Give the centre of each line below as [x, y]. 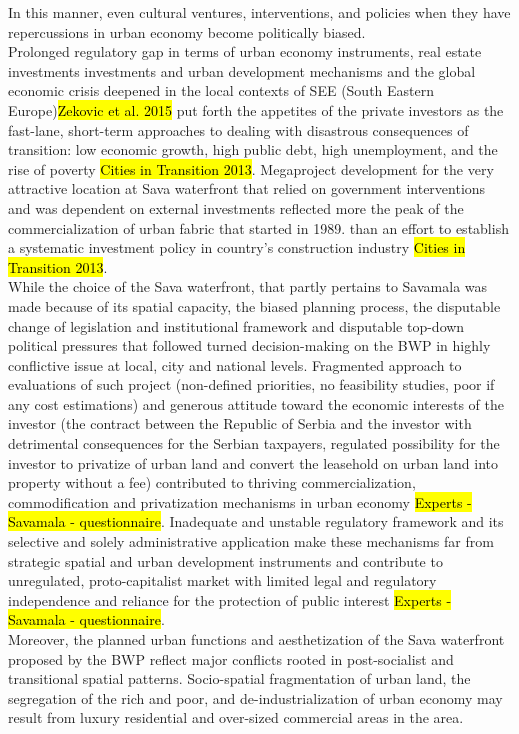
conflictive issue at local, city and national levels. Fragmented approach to [235, 364]
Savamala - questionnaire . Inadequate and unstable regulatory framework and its [256, 521]
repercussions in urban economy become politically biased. [187, 31]
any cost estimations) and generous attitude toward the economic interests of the [256, 403]
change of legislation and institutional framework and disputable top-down [236, 325]
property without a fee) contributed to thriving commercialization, [212, 482]
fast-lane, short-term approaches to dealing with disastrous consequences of [238, 129]
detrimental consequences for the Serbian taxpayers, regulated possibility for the [254, 443]
